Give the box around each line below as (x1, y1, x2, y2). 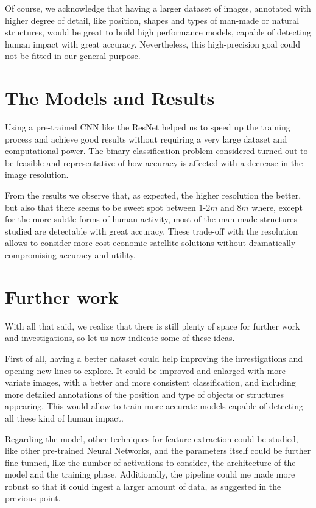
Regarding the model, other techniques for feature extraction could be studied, (5, 432, 298, 445)
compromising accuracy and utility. (5, 249, 136, 261)
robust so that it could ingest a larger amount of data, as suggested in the (5, 479, 281, 492)
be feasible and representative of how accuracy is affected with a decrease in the (5, 156, 303, 169)
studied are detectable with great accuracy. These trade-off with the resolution (5, 224, 298, 237)
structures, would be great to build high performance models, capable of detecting (5, 26, 311, 38)
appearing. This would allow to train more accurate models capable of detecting (5, 400, 303, 412)
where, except (251, 200, 303, 213)
